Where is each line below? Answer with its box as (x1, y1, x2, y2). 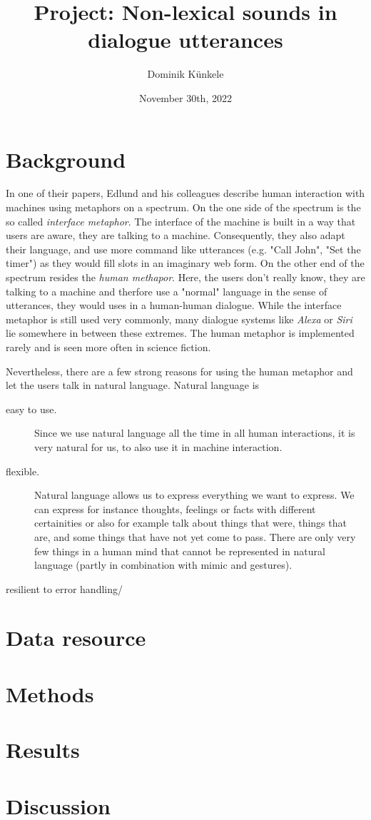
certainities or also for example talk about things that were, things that (34, 515, 347, 530)
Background (6, 144, 126, 173)
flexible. (6, 463, 40, 478)
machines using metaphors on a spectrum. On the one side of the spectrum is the (6, 200, 361, 215)
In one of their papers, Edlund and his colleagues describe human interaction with (6, 186, 365, 201)
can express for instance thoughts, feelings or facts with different (34, 501, 316, 516)
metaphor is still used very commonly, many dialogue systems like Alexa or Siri (6, 311, 352, 326)
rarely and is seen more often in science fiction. (6, 339, 211, 354)
